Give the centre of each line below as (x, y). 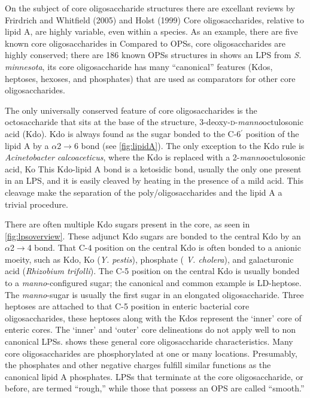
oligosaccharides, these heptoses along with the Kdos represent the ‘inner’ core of (153, 318)
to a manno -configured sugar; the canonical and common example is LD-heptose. (153, 283)
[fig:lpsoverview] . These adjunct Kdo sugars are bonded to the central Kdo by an (153, 236)
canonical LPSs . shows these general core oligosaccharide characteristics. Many (149, 341)
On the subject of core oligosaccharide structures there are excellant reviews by (150, 8)
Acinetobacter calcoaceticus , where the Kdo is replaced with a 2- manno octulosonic (155, 157)
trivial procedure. (37, 204)
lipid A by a (27, 145)
